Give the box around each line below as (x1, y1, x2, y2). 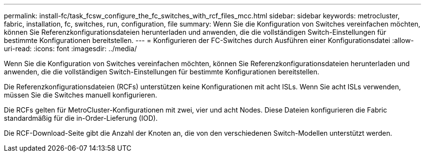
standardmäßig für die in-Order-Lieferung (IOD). (4, 114, 158, 122)
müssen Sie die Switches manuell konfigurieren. (4, 91, 157, 99)
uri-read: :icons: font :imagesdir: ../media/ (4, 44, 137, 53)
